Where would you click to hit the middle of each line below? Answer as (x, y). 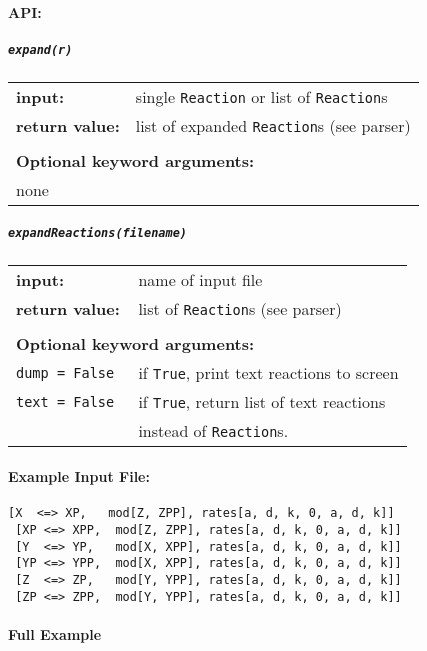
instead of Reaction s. (213, 431)
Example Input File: (79, 476)
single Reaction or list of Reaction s (261, 96)
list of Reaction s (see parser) (240, 309)
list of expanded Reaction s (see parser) (273, 125)
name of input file (200, 280)
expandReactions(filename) (97, 233)
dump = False (65, 372)
